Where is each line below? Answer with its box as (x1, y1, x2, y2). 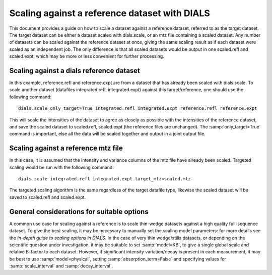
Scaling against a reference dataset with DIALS (9, 8, 210, 19)
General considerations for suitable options (9, 207, 149, 216)
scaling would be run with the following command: (9, 164, 114, 170)
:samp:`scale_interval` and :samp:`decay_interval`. (9, 263, 113, 269)
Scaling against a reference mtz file (9, 144, 123, 153)
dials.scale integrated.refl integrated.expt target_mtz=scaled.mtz (18, 176, 191, 182)
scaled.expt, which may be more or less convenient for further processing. (9, 53, 165, 59)
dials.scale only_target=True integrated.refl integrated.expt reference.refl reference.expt (18, 106, 257, 111)
